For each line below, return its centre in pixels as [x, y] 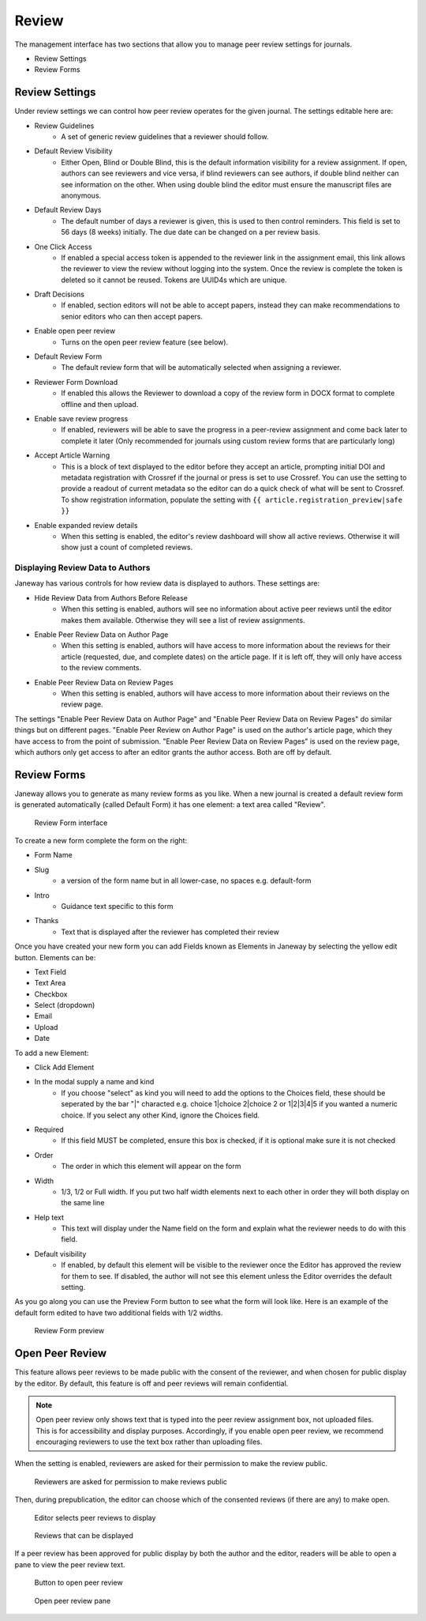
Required [49, 1129]
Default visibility [60, 1253]
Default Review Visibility [74, 151]
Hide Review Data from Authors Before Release [111, 598]
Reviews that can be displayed [84, 1536]
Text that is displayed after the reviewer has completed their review [170, 932]
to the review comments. [101, 668]
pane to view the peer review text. [70, 1564]
